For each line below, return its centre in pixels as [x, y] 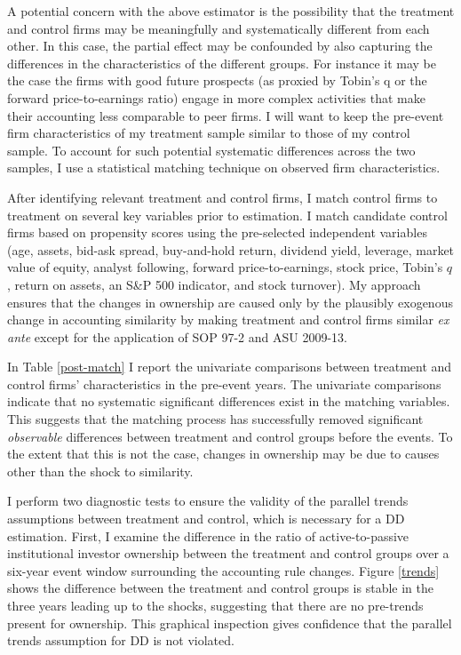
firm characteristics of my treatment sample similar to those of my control [209, 133]
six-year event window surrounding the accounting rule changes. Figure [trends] [223, 570]
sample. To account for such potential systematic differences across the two [211, 150]
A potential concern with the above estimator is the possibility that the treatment [231, 11]
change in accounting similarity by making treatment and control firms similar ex [228, 320]
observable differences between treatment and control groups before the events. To [230, 436]
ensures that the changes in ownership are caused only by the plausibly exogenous [230, 302]
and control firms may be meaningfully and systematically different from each [219, 28]
